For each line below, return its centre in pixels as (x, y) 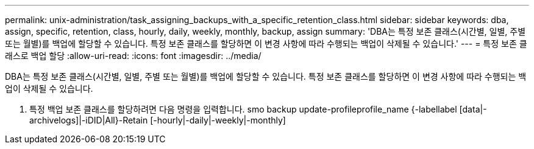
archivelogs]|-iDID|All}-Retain (89, 120)
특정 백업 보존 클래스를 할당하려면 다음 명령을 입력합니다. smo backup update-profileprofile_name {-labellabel (243, 109)
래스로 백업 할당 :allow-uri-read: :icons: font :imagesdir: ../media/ (133, 56)
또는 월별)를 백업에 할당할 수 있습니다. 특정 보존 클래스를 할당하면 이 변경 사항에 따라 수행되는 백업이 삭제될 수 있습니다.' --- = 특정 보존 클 (266, 43)
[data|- (473, 109)
